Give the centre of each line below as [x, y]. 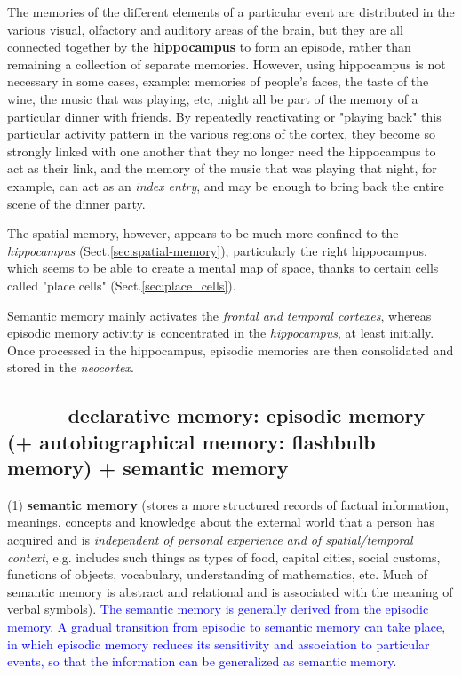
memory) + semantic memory [148, 468]
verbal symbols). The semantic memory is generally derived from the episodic [218, 609]
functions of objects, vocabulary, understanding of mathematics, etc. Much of [217, 574]
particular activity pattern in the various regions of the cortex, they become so [221, 134]
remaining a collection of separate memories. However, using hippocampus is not [227, 64]
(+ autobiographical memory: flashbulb [191, 441]
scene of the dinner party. [76, 203]
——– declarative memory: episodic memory [216, 415]
